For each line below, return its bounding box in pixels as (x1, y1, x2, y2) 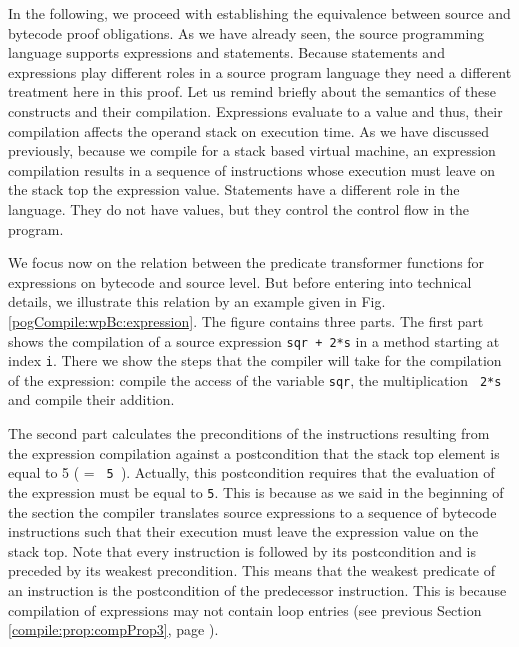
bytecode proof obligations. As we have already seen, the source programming (8, 22, 485, 43)
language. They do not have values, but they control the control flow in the (8, 198, 469, 219)
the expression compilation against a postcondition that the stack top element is (8, 442, 500, 463)
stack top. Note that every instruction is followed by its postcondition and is (8, 540, 476, 561)
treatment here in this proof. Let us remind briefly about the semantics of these (8, 81, 497, 102)
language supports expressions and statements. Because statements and (8, 42, 445, 63)
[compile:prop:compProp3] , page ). (8, 619, 219, 640)
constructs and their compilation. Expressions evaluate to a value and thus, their (8, 100, 503, 121)
